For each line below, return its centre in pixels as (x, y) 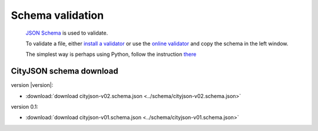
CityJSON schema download (64, 71)
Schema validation (57, 15)
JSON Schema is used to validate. (67, 33)
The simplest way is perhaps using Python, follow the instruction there (111, 54)
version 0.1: (24, 107)
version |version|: (32, 85)
